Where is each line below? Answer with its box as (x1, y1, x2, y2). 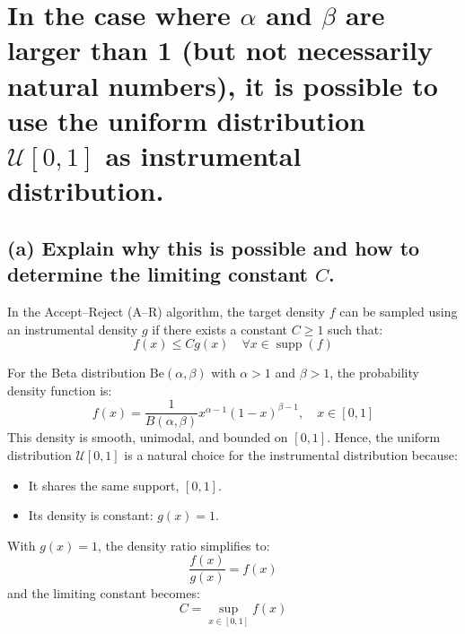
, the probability (329, 363, 419, 382)
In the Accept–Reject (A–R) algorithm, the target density (7, 301, 326, 320)
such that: (328, 319, 383, 338)
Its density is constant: (28, 506, 154, 525)
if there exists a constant (152, 319, 288, 338)
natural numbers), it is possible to (7, 66, 438, 103)
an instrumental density (7, 319, 138, 338)
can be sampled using (339, 301, 458, 320)
